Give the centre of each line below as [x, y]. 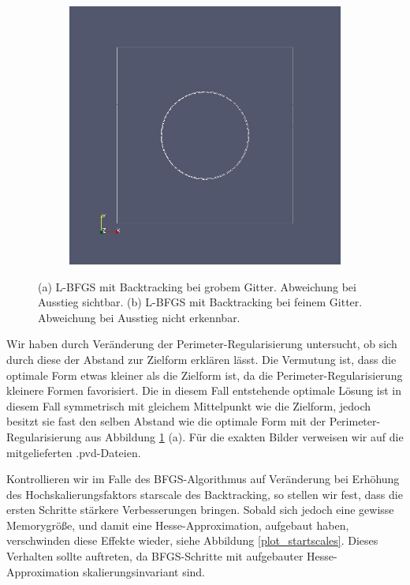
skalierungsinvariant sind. [144, 571]
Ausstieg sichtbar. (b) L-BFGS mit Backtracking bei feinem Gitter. [200, 302]
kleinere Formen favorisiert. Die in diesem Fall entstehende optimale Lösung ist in [204, 390]
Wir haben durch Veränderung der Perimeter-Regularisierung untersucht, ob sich [202, 344]
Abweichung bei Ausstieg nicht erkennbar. [139, 317]
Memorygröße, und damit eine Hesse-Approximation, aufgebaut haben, [178, 525]
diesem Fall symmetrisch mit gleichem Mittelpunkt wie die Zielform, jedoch [189, 405]
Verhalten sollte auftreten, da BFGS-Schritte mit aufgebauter [155, 556]
